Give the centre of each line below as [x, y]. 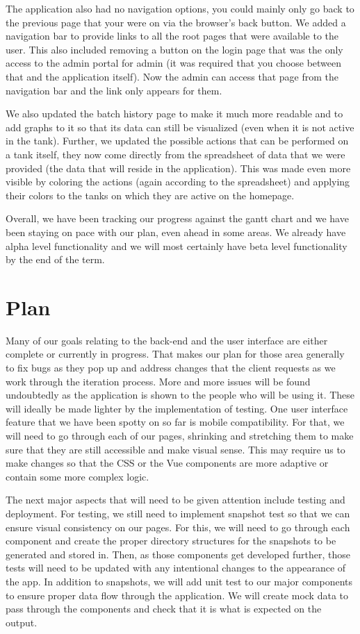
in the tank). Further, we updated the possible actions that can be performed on [177, 141]
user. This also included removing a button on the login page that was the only [174, 49]
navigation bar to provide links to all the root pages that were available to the [172, 36]
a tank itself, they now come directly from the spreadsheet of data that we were [175, 154]
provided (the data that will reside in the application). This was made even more [178, 168]
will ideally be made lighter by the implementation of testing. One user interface [177, 408]
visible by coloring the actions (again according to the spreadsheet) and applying [178, 182]
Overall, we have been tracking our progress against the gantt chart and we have [177, 218]
